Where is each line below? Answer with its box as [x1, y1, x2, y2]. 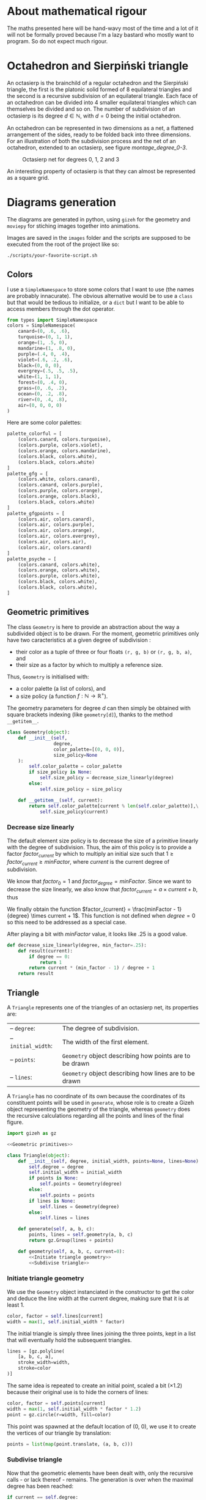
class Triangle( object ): [7, 1152, 70, 1159]
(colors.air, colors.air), [18, 539, 87, 545]
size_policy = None [53, 752, 98, 758]
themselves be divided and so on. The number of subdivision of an [7, 105, 175, 113]
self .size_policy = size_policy [39, 786, 122, 792]
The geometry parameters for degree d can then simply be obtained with [7, 705, 191, 712]
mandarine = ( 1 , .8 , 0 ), [18, 345, 76, 351]
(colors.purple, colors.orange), [18, 488, 103, 494]
